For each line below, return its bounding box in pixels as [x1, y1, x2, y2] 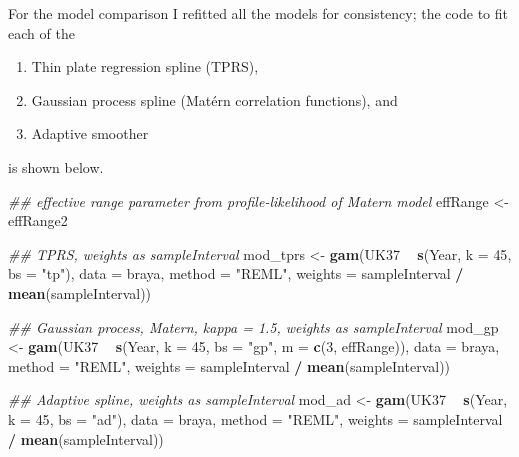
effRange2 [8, 210, 68, 231]
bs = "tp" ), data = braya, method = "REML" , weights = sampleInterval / [8, 263, 464, 284]
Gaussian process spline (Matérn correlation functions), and [31, 89, 398, 110]
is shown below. [8, 156, 104, 177]
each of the [8, 22, 75, 43]
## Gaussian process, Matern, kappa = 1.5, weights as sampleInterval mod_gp [8, 316, 499, 337]
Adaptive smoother [31, 123, 149, 144]
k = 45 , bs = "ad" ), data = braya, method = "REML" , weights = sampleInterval [8, 408, 503, 429]
